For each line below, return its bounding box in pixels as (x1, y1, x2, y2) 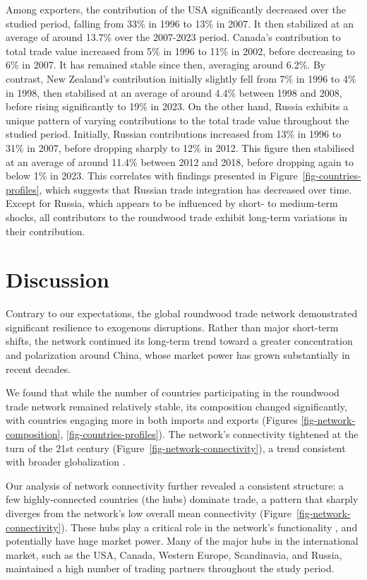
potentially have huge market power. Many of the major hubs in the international (6, 533, 359, 548)
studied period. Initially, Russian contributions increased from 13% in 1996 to (6, 126, 342, 141)
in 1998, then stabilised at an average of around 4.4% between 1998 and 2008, (6, 85, 342, 100)
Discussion (6, 265, 109, 294)
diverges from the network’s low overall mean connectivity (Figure (6, 505, 291, 520)
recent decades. (6, 361, 71, 376)
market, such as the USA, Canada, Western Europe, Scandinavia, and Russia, (6, 547, 342, 562)
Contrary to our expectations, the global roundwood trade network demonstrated (6, 306, 358, 321)
